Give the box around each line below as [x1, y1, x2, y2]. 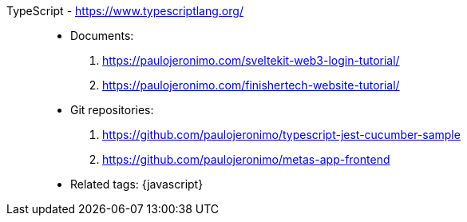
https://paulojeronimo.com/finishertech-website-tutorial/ [102, 78, 400, 92]
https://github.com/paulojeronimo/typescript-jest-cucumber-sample [102, 128, 461, 141]
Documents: [70, 29, 134, 42]
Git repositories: [70, 103, 154, 117]
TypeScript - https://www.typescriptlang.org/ [6, 4, 243, 18]
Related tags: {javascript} [70, 177, 204, 191]
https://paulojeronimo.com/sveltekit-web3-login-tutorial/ [102, 54, 400, 67]
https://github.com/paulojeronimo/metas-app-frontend [102, 153, 390, 166]
